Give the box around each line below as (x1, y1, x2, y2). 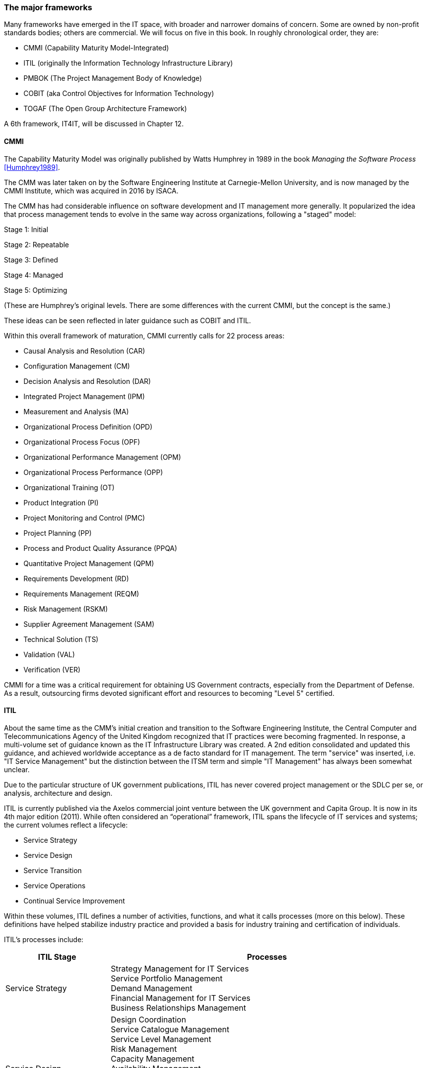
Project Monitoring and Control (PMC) (23, 513, 145, 522)
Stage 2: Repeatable (4, 240, 69, 249)
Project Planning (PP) (23, 528, 92, 537)
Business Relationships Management (111, 1002, 246, 1013)
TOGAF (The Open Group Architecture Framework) (23, 104, 187, 113)
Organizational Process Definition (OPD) (23, 422, 153, 431)
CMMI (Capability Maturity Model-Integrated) (23, 44, 169, 52)
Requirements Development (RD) (23, 574, 129, 583)
